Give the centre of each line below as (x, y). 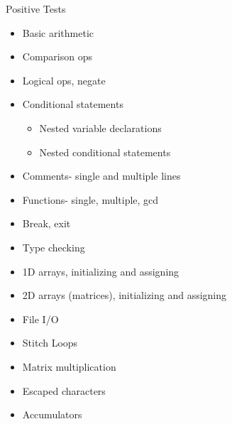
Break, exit (46, 223)
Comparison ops (57, 56)
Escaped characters (64, 390)
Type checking (54, 247)
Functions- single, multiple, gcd (90, 199)
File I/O (40, 319)
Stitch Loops (50, 343)
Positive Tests (36, 9)
